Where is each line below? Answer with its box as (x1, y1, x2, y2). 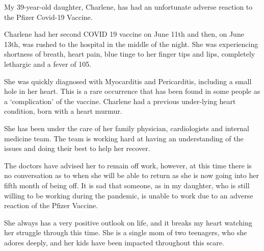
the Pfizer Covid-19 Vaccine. (4, 11, 93, 22)
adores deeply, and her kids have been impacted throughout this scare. (4, 237, 224, 247)
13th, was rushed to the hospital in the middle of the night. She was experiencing (4, 38, 258, 49)
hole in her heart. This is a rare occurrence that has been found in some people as (4, 86, 260, 96)
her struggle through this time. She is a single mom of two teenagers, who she (4, 227, 247, 238)
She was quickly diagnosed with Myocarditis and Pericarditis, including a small (4, 76, 252, 86)
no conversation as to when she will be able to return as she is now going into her (4, 170, 259, 181)
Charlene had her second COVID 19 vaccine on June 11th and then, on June (4, 29, 244, 39)
